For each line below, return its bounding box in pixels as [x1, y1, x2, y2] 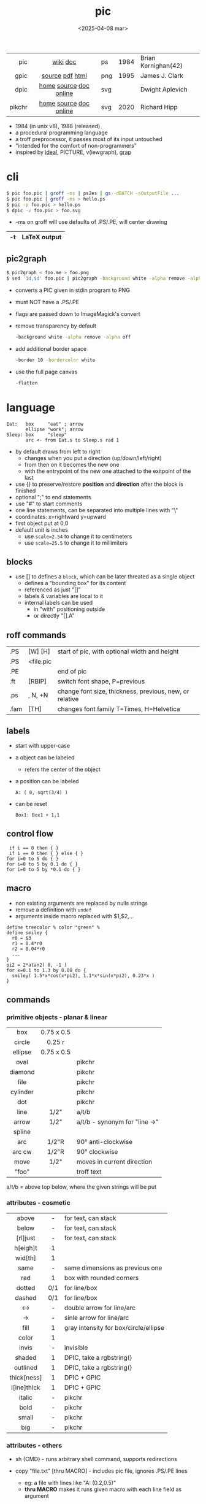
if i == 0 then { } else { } [9, 850, 84, 856]
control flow [6, 829, 54, 839]
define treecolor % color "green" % [6, 924, 100, 930]
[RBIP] [28, 677, 47, 686]
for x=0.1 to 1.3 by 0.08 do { [6, 967, 86, 973]
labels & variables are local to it [24, 593, 103, 600]
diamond [9, 1068, 35, 1076]
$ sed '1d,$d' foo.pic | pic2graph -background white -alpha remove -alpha [6, 275, 204, 282]
